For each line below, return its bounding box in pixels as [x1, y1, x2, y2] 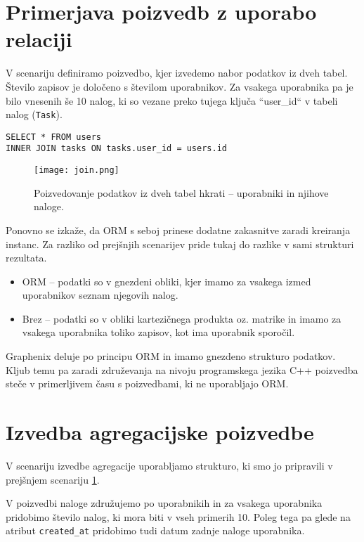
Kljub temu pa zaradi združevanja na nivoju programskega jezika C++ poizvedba [6, 362, 358, 377]
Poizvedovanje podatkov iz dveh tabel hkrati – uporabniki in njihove [34, 185, 329, 200]
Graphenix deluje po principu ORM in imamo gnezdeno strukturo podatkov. [6, 349, 336, 363]
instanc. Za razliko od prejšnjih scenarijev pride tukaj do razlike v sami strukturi [6, 236, 354, 251]
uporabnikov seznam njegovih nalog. [22, 288, 178, 302]
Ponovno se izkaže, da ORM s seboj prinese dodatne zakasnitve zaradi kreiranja [6, 222, 351, 237]
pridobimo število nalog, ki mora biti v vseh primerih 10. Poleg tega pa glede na [6, 509, 351, 524]
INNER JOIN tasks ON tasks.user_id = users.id [6, 143, 227, 154]
